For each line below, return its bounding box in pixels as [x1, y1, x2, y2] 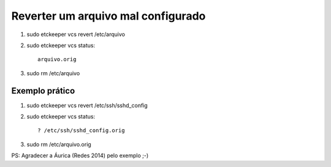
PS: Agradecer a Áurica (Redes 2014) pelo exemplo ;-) [11, 152, 149, 159]
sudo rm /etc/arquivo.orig [26, 141, 91, 148]
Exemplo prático [11, 86, 75, 96]
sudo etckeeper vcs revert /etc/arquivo [26, 31, 126, 38]
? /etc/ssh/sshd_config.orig [37, 127, 125, 134]
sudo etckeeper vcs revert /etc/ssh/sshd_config [26, 102, 148, 109]
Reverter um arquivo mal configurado [11, 9, 206, 23]
